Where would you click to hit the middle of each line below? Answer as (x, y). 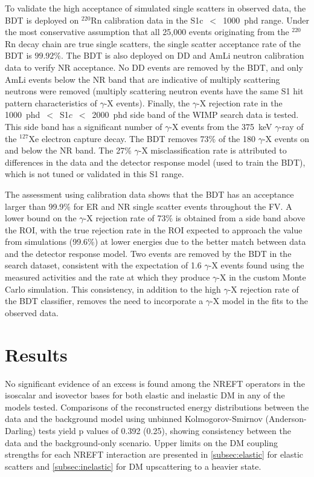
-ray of (291, 126)
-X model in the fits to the (259, 301)
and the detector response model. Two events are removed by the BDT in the (148, 253)
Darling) (21, 430)
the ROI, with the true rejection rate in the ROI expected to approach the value (154, 229)
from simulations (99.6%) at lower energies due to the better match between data (155, 242)
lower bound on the (41, 218)
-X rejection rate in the (240, 102)
